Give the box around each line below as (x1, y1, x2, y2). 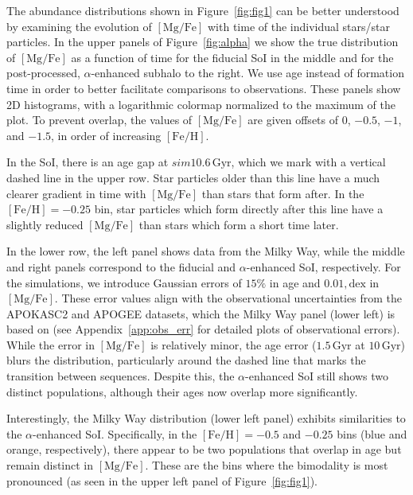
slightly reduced (6, 216, 84, 232)
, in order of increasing (51, 127, 162, 143)
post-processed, (6, 64, 80, 81)
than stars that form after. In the (201, 185, 364, 201)
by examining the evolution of (6, 18, 152, 34)
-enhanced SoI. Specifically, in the (33, 425, 197, 442)
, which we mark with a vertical (231, 154, 386, 170)
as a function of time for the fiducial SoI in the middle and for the (71, 49, 394, 65)
